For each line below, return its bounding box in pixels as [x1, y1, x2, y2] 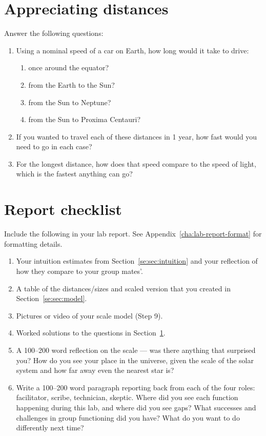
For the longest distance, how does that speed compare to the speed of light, [16, 158, 256, 169]
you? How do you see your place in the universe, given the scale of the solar [16, 354, 254, 365]
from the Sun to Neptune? [28, 96, 111, 107]
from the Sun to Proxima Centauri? [28, 114, 141, 125]
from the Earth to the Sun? [28, 79, 115, 90]
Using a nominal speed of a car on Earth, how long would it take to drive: [16, 45, 249, 55]
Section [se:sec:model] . [16, 293, 87, 304]
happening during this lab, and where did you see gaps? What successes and [16, 402, 256, 412]
